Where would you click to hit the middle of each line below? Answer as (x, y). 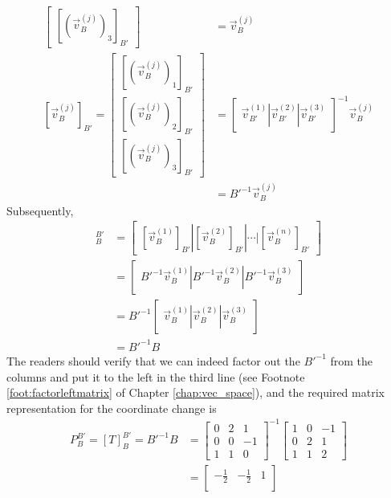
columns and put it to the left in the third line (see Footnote (156, 376)
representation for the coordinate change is (112, 408)
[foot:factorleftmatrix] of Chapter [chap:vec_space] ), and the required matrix (195, 392)
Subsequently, (40, 210)
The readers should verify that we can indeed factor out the (153, 360)
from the (352, 360)
